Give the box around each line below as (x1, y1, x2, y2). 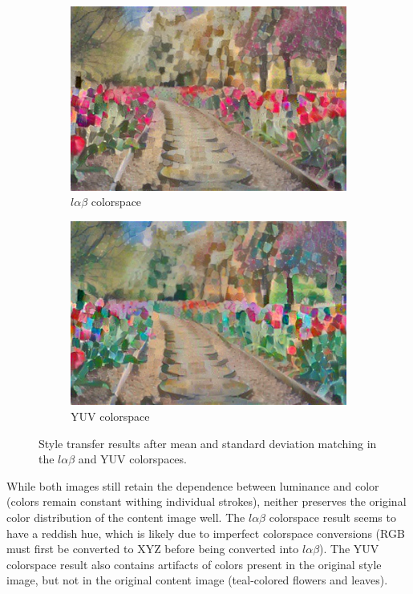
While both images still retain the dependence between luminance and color (6, 477, 379, 494)
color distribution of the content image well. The (6, 508, 245, 525)
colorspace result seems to (269, 508, 396, 525)
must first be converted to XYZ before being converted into (6, 540, 299, 557)
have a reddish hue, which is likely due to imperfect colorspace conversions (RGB (6, 524, 405, 541)
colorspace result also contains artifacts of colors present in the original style (6, 556, 382, 572)
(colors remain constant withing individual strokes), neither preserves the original (6, 493, 407, 510)
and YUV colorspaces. (78, 451, 187, 467)
